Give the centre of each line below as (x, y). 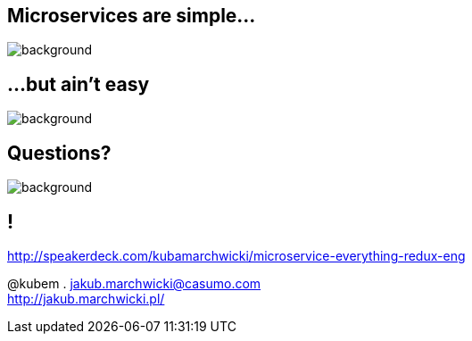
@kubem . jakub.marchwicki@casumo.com (134, 283)
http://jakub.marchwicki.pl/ (86, 298)
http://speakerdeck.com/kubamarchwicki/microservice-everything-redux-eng (236, 255)
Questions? (59, 153)
